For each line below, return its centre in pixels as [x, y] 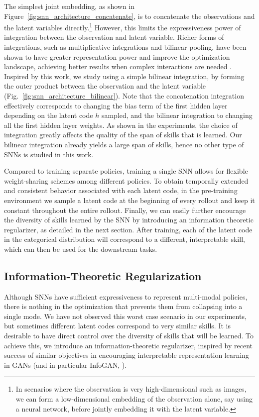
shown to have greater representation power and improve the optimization [117, 56]
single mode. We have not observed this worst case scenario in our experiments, [125, 316]
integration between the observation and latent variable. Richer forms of [114, 37]
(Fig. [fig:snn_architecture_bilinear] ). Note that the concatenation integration [124, 96]
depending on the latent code [49, 115]
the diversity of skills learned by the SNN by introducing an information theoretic [129, 220]
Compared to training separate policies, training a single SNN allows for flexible [126, 171]
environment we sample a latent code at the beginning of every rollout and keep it [129, 200]
